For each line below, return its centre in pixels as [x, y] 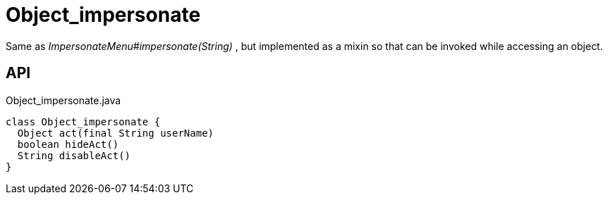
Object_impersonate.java [63, 100]
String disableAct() [74, 155]
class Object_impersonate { [83, 121]
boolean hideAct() [68, 144]
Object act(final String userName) [116, 133]
